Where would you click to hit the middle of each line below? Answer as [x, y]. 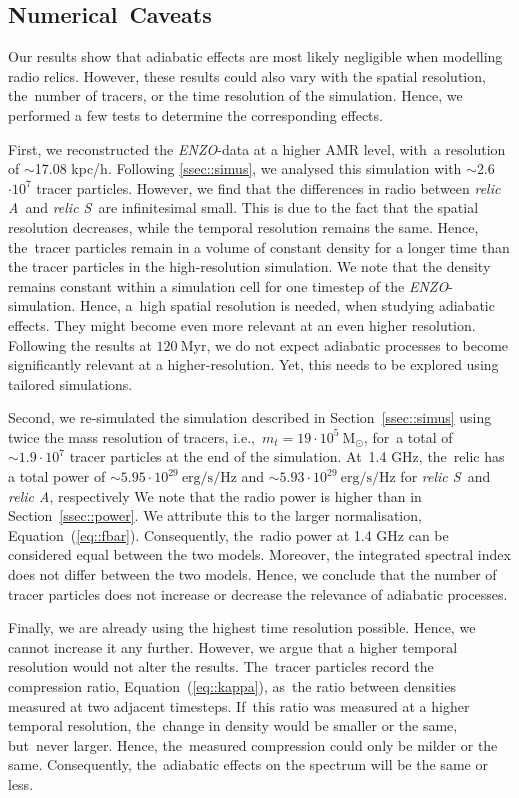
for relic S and [445, 476]
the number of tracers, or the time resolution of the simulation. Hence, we [235, 95]
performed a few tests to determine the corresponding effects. [195, 114]
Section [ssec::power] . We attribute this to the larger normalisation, [215, 515]
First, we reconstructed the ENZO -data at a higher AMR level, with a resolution [257, 148]
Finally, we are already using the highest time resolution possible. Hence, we [242, 627]
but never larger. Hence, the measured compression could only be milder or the [253, 744]
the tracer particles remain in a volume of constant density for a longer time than [259, 246]
